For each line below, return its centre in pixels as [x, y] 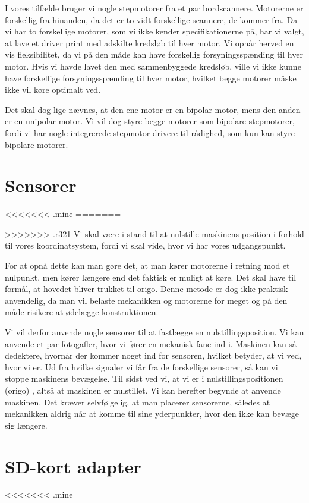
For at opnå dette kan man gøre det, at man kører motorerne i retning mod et [147, 265]
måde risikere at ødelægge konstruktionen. [82, 312]
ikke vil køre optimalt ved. [53, 89]
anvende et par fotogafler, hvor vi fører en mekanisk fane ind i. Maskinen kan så [151, 343]
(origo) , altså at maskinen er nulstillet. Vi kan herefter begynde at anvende [143, 390]
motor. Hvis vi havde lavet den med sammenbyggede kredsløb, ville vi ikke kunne [153, 66]
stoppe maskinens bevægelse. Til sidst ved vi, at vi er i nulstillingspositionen [144, 378]
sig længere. [26, 425]
